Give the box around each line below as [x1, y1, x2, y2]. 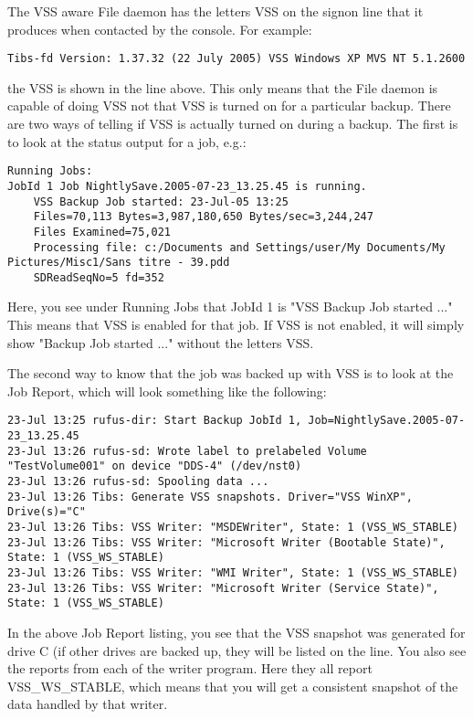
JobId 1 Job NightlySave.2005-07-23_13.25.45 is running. [7, 179, 367, 193]
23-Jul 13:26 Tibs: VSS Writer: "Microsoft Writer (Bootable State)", [7, 535, 446, 549]
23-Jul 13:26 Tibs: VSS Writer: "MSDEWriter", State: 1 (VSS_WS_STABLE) [7, 521, 458, 534]
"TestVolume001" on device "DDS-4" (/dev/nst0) [7, 460, 302, 473]
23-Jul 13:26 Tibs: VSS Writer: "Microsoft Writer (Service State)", [7, 581, 439, 595]
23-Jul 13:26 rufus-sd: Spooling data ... [7, 475, 269, 489]
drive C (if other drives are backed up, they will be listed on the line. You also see [7, 640, 467, 660]
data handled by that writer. [7, 694, 168, 714]
